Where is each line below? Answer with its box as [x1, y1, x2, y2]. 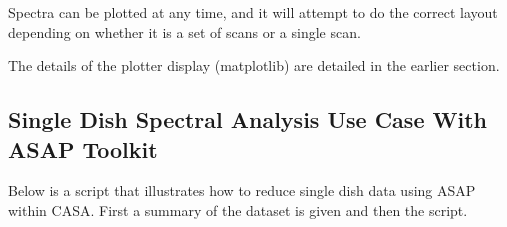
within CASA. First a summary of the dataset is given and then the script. [8, 199, 468, 220]
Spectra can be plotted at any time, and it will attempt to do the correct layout [8, 2, 498, 22]
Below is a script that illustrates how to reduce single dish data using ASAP [8, 180, 476, 201]
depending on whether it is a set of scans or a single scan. [8, 21, 361, 42]
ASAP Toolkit [8, 133, 158, 164]
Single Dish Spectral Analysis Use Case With [8, 104, 487, 135]
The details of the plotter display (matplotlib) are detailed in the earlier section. [8, 55, 500, 76]
